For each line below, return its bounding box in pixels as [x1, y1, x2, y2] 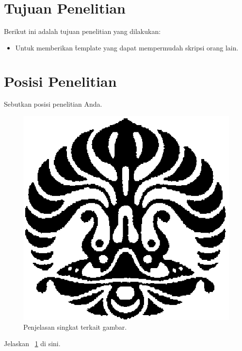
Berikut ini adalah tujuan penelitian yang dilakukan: [4, 26, 161, 36]
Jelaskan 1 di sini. [4, 338, 61, 348]
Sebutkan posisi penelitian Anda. [4, 99, 102, 109]
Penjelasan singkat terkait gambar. [23, 321, 127, 332]
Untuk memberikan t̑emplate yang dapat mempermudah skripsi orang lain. [15, 42, 239, 52]
